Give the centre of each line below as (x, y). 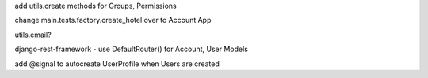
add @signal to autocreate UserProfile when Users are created (117, 64)
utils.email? (33, 35)
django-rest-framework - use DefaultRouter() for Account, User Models (132, 49)
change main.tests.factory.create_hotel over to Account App (113, 20)
